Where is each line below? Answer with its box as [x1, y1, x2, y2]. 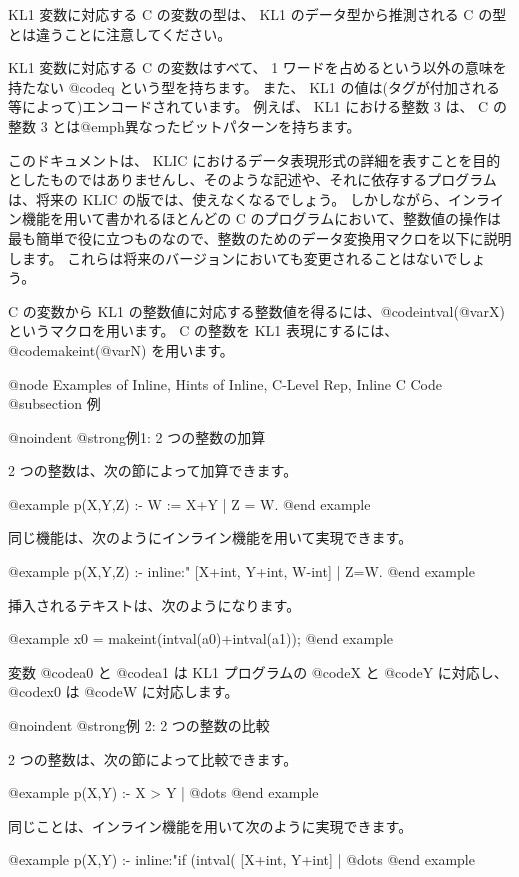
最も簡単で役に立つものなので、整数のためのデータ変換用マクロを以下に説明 [8, 227, 512, 248]
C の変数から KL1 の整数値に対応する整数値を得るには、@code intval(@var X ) [8, 300, 505, 321]
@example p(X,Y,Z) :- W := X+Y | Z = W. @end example [8, 493, 371, 514]
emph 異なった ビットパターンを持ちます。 [91, 115, 361, 136]
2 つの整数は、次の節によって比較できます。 [8, 748, 298, 769]
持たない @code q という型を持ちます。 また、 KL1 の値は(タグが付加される [8, 76, 500, 97]
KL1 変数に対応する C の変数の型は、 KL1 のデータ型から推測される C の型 [8, 4, 507, 24]
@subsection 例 [8, 393, 101, 414]
